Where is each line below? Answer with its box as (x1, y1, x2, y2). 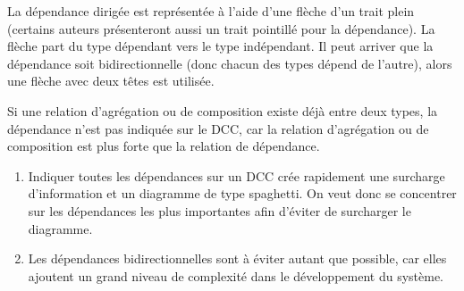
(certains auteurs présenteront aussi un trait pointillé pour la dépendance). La (7, 19, 435, 37)
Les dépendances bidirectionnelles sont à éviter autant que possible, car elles (28, 249, 447, 268)
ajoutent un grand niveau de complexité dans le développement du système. (28, 266, 444, 285)
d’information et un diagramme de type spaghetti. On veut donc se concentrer (28, 184, 457, 203)
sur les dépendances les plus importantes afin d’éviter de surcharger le (28, 201, 411, 220)
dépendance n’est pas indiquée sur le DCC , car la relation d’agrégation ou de (7, 119, 429, 137)
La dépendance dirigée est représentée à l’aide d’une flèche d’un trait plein (7, 2, 415, 20)
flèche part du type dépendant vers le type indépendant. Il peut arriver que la (7, 37, 434, 55)
